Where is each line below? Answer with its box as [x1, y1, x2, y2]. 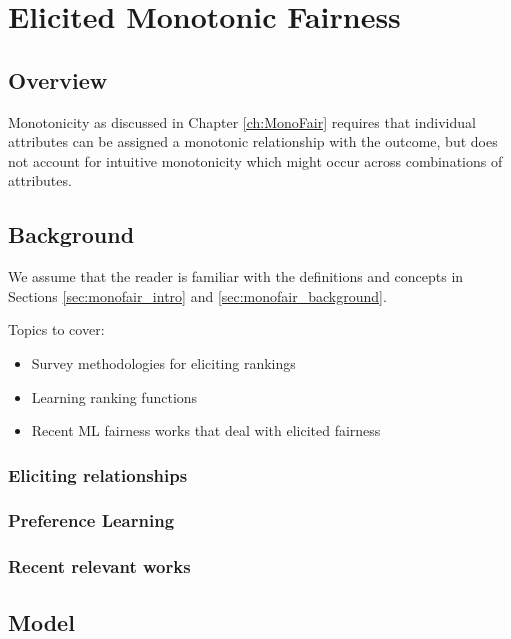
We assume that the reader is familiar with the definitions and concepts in [8, 266, 464, 287]
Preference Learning [8, 508, 175, 533]
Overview [8, 64, 108, 95]
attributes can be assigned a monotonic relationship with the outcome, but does [8, 131, 498, 152]
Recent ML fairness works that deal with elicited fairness [31, 420, 381, 441]
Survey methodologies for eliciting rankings [31, 352, 296, 373]
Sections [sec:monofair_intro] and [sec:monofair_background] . [8, 285, 387, 306]
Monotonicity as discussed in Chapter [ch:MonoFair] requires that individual [8, 111, 476, 132]
